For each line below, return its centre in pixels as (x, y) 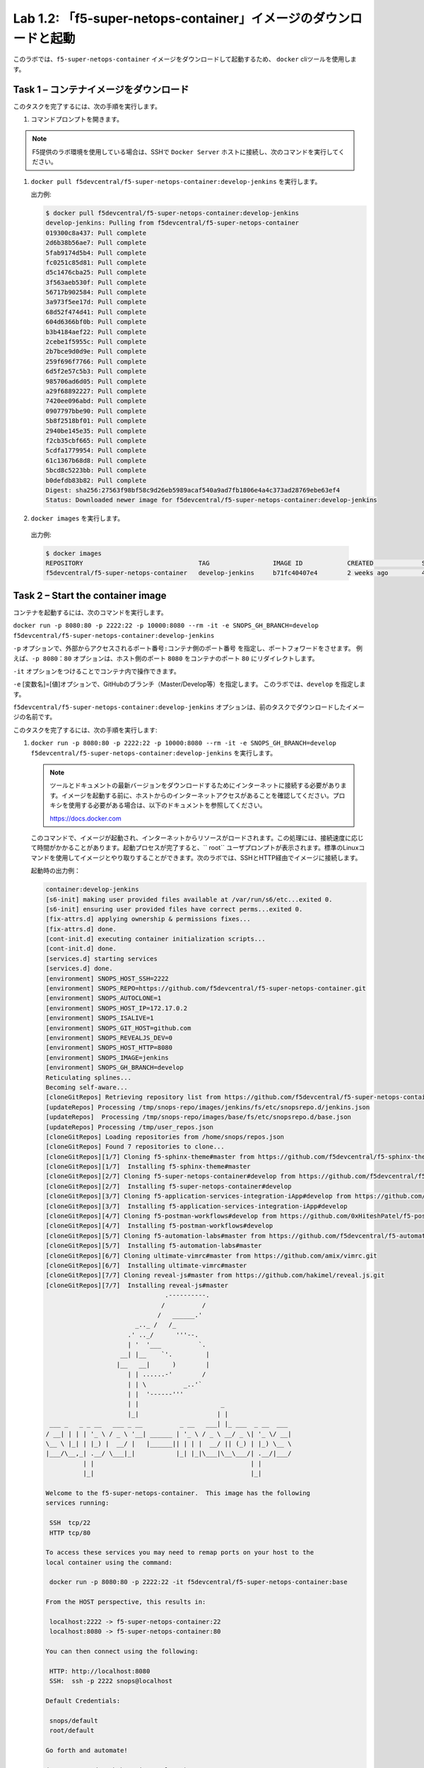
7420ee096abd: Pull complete (96, 401)
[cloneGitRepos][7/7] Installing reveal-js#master (137, 1285)
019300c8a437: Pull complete (96, 233)
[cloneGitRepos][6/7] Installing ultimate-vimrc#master (146, 1265)
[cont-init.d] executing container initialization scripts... (155, 939)
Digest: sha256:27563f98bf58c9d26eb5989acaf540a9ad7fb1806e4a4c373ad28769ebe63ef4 (193, 490)
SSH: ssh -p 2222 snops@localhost (111, 1681)
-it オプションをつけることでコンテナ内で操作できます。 (96, 671)
